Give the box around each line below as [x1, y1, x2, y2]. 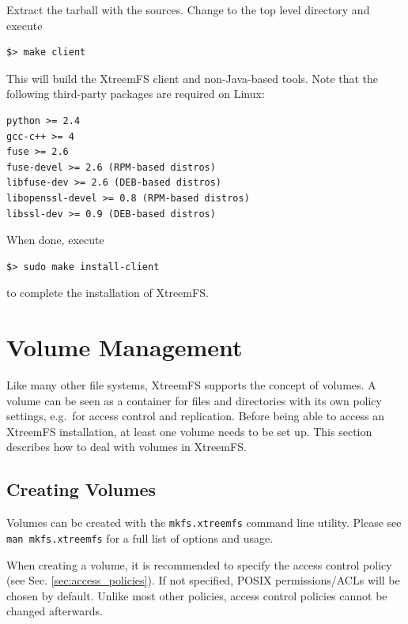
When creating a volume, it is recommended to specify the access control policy [6, 556, 392, 573]
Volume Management [6, 331, 243, 363]
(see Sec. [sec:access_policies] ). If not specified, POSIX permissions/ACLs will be [6, 572, 400, 588]
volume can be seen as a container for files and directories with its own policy [6, 392, 382, 408]
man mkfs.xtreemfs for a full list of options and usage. [6, 529, 274, 546]
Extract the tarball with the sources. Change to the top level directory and [6, 2, 370, 17]
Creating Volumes [6, 477, 156, 502]
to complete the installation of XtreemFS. [6, 284, 209, 301]
